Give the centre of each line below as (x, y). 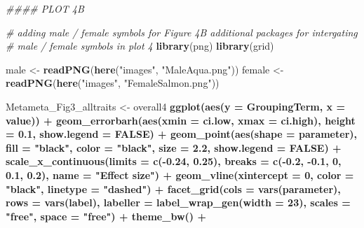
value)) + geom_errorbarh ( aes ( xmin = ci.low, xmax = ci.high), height (181, 120)
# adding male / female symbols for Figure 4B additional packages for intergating (182, 32)
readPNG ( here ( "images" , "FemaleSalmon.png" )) (113, 83)
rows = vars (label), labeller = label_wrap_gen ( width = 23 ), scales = (178, 202)
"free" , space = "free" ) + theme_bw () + (106, 216)
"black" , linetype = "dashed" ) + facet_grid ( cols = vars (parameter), (173, 188)
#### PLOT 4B (45, 8)
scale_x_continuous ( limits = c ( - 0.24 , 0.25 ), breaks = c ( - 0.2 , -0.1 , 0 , (174, 161)
